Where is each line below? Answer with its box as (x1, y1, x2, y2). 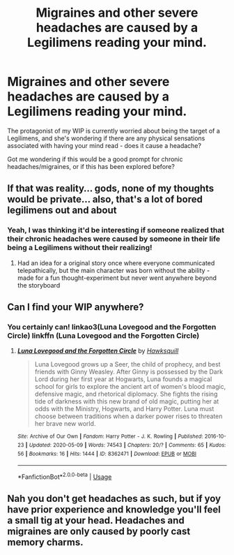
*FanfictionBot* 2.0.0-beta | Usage (17, 471, 112, 481)
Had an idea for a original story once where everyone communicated (17, 258, 215, 267)
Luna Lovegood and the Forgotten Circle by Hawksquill (17, 347, 179, 355)
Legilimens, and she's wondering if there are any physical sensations (7, 134, 205, 142)
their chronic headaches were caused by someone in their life (7, 234, 221, 244)
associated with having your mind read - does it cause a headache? (7, 141, 202, 149)
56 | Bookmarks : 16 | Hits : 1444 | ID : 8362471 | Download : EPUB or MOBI (17, 450, 197, 457)
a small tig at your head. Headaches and (7, 515, 185, 526)
